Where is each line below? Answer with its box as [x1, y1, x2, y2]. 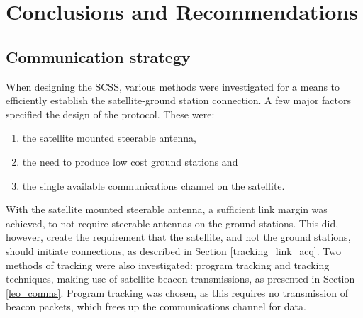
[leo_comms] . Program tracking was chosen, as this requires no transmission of [6, 285, 348, 300]
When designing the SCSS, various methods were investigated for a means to [6, 79, 340, 93]
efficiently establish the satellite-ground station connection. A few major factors [6, 93, 351, 108]
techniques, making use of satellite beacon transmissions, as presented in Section [6, 271, 355, 286]
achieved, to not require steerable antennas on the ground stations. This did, [6, 215, 339, 230]
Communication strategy [6, 45, 191, 67]
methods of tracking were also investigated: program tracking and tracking [6, 257, 330, 272]
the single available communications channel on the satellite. [22, 178, 285, 193]
